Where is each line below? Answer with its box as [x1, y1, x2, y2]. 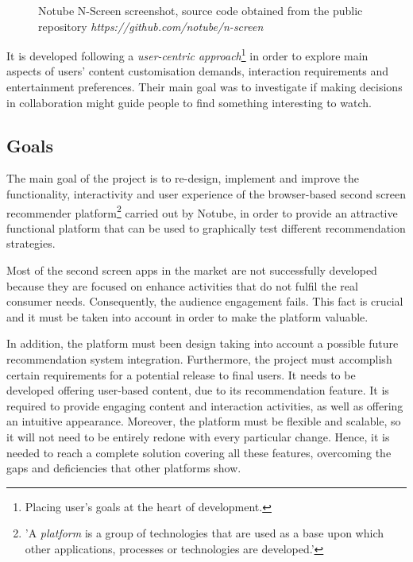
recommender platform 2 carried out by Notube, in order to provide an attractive [6, 202, 398, 221]
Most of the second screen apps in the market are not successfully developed [6, 262, 377, 279]
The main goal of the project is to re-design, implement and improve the [6, 170, 359, 187]
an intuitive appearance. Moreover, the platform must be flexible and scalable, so [6, 413, 401, 429]
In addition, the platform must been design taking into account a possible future [6, 335, 399, 352]
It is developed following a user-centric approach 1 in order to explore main [6, 45, 369, 64]
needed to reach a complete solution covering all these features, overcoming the [6, 444, 392, 460]
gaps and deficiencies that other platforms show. [6, 460, 241, 476]
